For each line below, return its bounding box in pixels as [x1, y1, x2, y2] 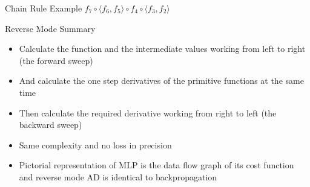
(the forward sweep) [19, 54, 93, 66]
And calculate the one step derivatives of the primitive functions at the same [19, 74, 304, 87]
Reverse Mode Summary [5, 22, 96, 34]
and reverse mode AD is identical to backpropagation [19, 170, 217, 183]
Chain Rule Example [5, 2, 82, 14]
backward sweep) [19, 118, 82, 131]
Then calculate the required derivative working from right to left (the [19, 106, 277, 119]
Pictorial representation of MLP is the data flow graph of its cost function [19, 159, 294, 171]
